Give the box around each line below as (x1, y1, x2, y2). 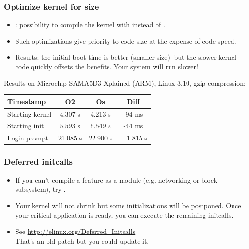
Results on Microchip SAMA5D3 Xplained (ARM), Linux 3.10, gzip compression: (4, 78, 246, 88)
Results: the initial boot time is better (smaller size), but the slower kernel (15, 52, 236, 62)
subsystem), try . (15, 184, 66, 194)
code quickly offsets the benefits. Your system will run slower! (15, 62, 198, 71)
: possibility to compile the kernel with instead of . (15, 19, 165, 30)
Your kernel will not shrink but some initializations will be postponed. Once (15, 200, 241, 210)
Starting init (7, 121, 44, 131)
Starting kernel (7, 109, 52, 119)
